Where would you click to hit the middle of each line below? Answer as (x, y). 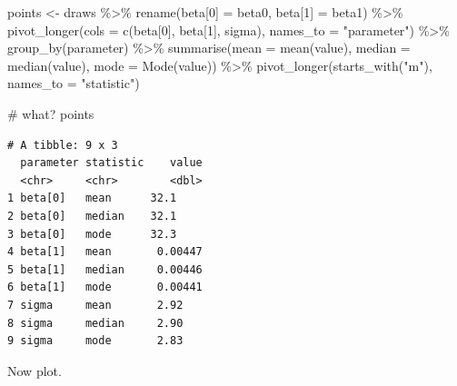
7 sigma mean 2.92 (95, 305)
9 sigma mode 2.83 (95, 341)
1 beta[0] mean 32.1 (92, 198)
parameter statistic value (111, 163)
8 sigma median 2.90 (95, 323)
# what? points (51, 113)
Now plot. (35, 370)
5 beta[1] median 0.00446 (105, 269)
